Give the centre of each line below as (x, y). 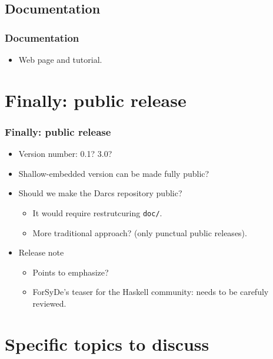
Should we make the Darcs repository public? (100, 193)
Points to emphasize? (71, 272)
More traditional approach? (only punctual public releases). (140, 232)
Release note (41, 252)
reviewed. (49, 303)
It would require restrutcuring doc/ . (97, 212)
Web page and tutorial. (60, 59)
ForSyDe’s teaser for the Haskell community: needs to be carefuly (151, 292)
